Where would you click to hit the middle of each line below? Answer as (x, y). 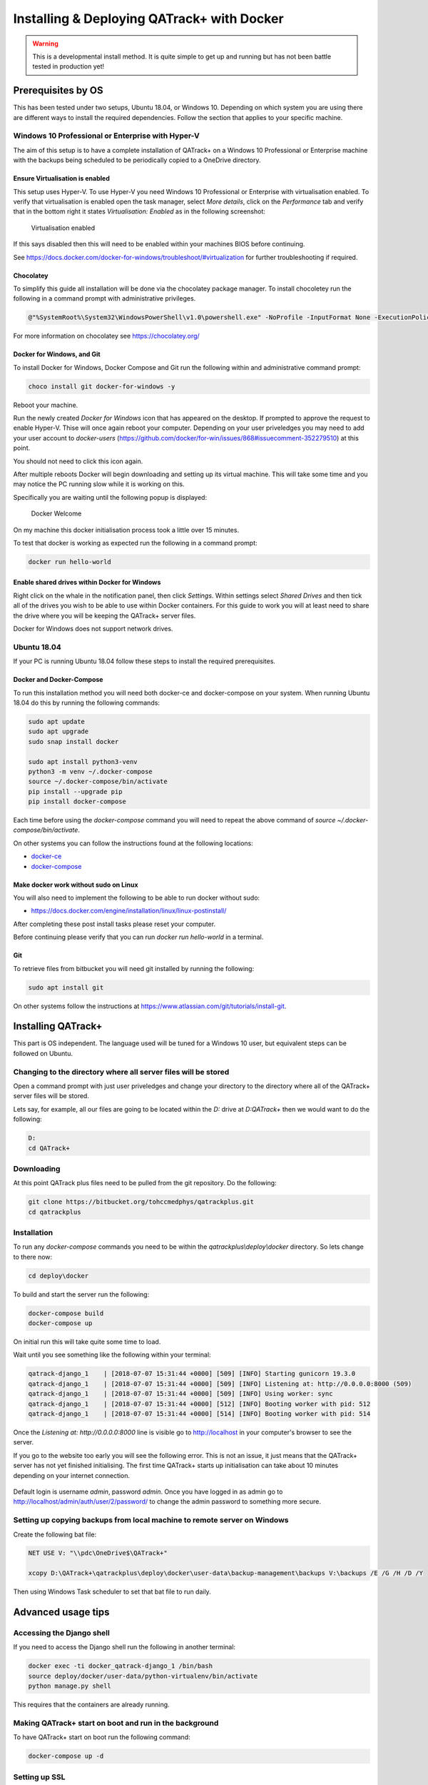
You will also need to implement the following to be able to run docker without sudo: (137, 898)
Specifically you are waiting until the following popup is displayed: (110, 497)
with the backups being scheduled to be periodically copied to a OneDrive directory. (137, 160)
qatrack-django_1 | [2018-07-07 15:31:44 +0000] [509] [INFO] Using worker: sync (180, 1394)
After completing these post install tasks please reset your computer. (114, 924)
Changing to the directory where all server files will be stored (121, 1072)
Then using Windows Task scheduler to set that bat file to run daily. (112, 1592)
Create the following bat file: (55, 1534)
